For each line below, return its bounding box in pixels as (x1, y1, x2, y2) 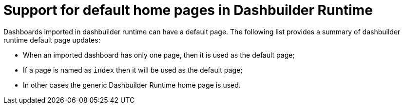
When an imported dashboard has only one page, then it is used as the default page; (23, 50, 295, 59)
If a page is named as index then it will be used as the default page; (23, 65, 243, 74)
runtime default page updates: (3, 35, 100, 44)
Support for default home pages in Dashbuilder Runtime (3, 2, 373, 18)
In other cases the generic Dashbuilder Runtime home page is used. (23, 80, 241, 89)
